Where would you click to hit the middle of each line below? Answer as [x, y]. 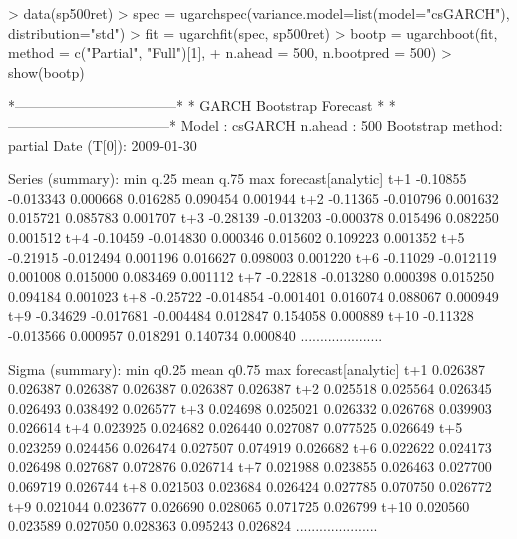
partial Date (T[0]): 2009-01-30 [102, 144]
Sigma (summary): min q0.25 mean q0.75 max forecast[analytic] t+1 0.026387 [247, 368]
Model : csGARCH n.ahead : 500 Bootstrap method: [341, 124]
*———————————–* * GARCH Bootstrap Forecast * [196, 105]
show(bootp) [46, 71]
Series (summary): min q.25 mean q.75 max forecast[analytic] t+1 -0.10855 [237, 178]
